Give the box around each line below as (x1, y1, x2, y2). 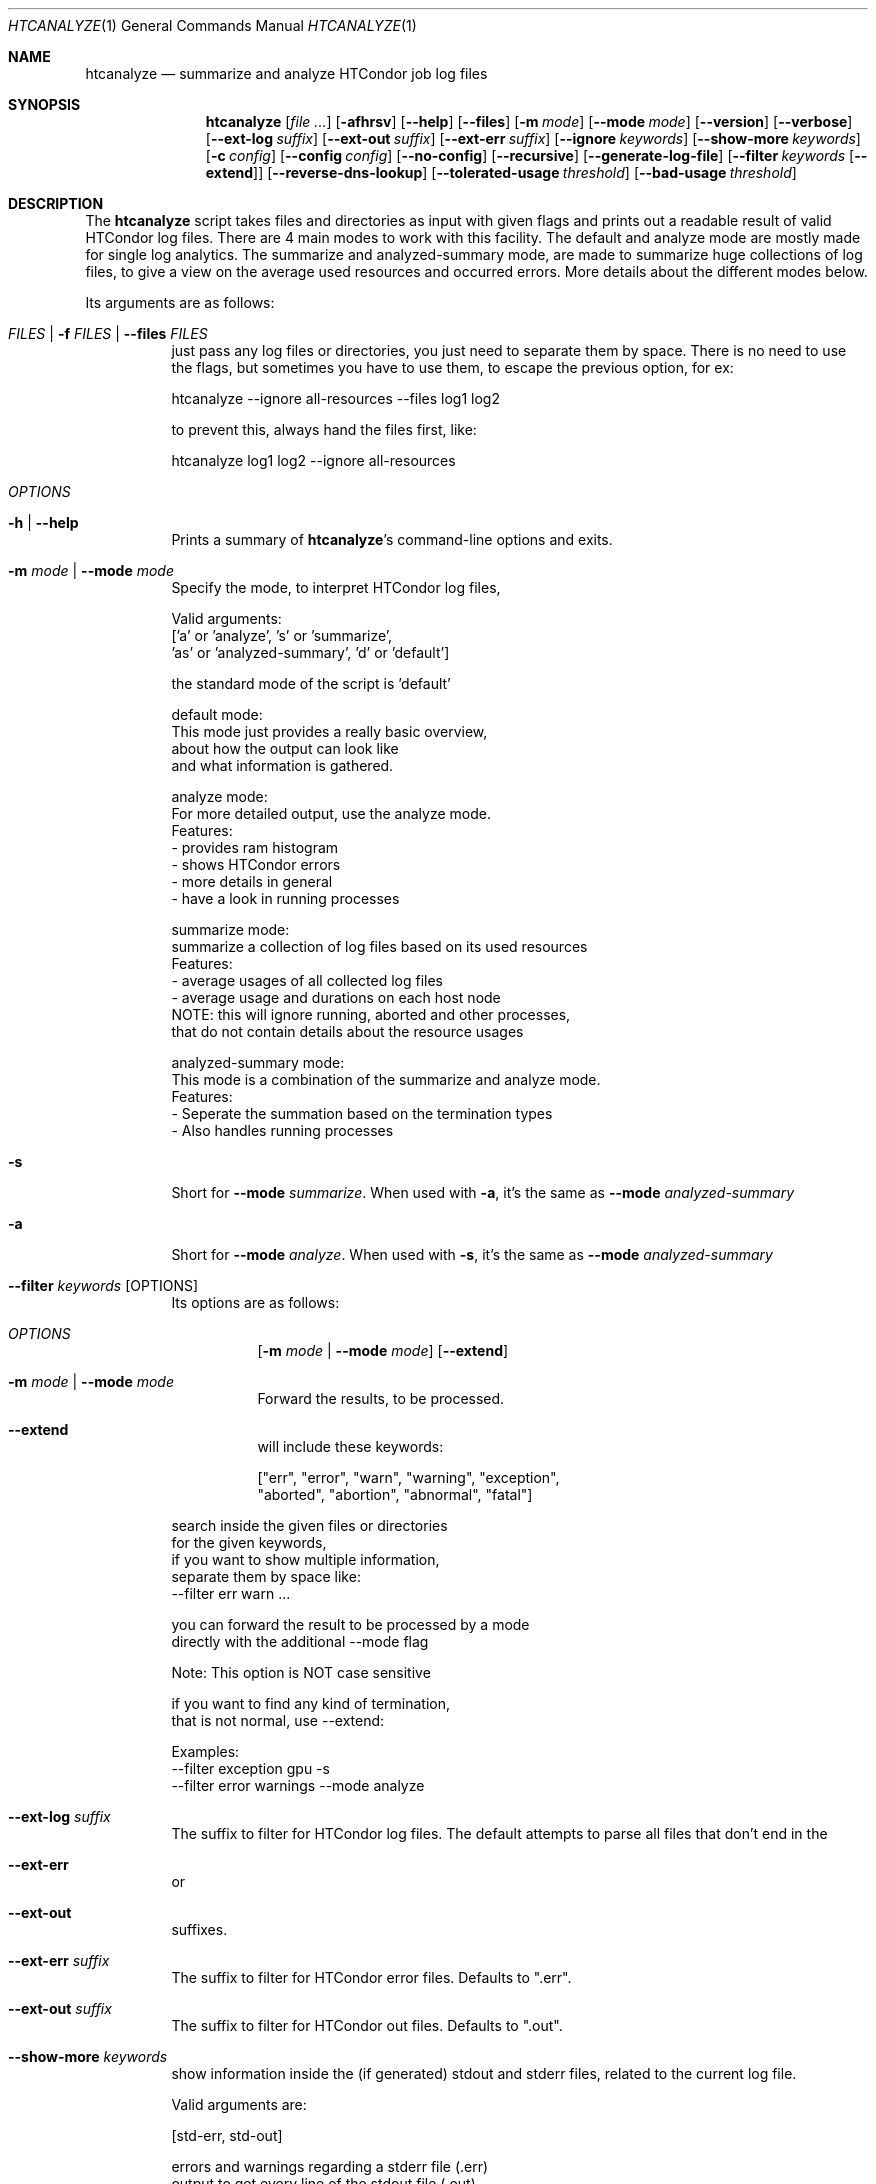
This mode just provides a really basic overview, (171, 723, 488, 740)
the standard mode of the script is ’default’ (171, 675, 451, 692)
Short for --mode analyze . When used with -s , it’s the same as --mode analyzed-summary (171, 1246, 773, 1263)
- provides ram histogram (171, 839, 339, 856)
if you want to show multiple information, (171, 1551, 440, 1568)
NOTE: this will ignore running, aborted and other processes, (171, 1006, 571, 1023)
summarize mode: (171, 921, 290, 938)
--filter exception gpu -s (171, 1760, 330, 1777)
